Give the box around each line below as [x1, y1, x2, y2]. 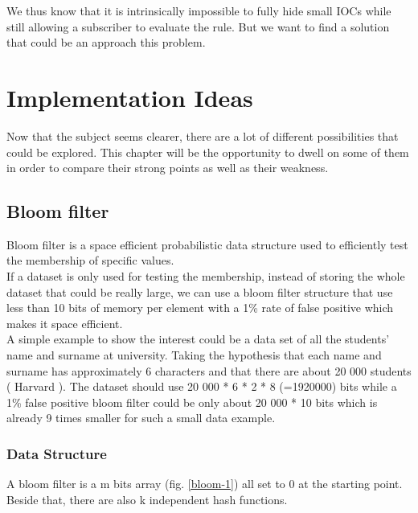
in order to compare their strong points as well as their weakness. [6, 159, 329, 176]
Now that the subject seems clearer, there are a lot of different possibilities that [6, 127, 399, 144]
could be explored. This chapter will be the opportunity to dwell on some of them [6, 143, 409, 160]
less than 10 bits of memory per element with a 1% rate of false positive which [6, 299, 394, 316]
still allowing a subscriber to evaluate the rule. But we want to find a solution [6, 18, 390, 35]
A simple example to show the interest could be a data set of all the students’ [6, 330, 390, 347]
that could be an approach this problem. [6, 34, 206, 51]
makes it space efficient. [6, 314, 123, 331]
